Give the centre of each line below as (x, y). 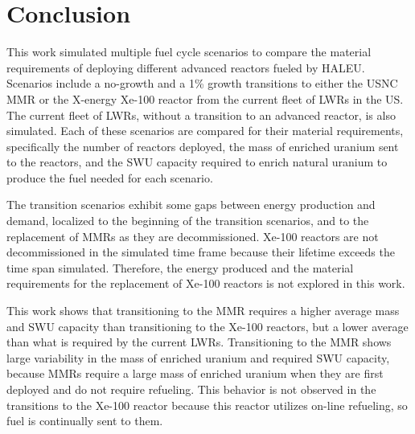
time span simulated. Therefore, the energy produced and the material (180, 267)
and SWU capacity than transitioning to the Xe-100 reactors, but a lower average (207, 326)
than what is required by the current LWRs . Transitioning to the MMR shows (199, 342)
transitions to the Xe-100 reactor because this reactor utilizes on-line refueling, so (207, 405)
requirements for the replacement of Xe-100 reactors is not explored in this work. (206, 283)
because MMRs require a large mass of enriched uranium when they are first (195, 373)
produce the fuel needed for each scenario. (110, 177)
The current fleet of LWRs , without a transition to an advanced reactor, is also (201, 115)
